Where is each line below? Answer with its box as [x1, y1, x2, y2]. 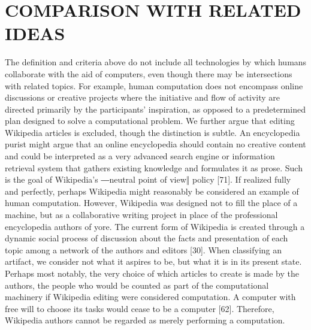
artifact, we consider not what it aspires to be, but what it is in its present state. [5, 255, 302, 268]
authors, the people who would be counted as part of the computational [5, 278, 269, 291]
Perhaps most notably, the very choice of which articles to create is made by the [5, 267, 299, 279]
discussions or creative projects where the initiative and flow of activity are [5, 91, 280, 104]
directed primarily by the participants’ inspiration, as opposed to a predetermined [5, 102, 306, 115]
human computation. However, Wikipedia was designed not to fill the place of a [5, 196, 298, 209]
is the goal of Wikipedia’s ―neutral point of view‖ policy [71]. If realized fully [5, 173, 291, 186]
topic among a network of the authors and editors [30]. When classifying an [5, 243, 282, 256]
